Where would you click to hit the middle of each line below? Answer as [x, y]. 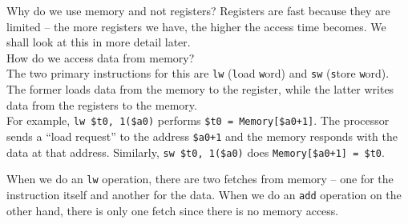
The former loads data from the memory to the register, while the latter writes [200, 89]
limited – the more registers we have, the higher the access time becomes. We [196, 26]
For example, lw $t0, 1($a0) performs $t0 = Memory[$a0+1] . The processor [198, 120]
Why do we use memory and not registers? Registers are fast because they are [198, 10]
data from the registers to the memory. [102, 104]
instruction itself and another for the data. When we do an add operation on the [204, 194]
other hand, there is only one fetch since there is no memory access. [173, 210]
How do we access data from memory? [101, 57]
